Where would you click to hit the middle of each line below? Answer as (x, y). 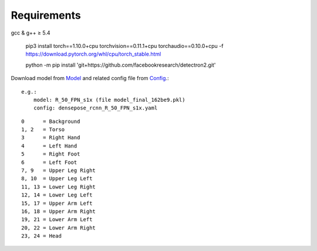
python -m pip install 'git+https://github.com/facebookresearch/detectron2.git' (121, 65)
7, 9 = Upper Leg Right (59, 171)
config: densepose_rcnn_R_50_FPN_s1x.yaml (95, 108)
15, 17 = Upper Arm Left (57, 203)
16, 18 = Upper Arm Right (59, 211)
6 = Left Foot (49, 162)
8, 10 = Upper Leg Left (57, 179)
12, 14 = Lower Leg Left (57, 195)
